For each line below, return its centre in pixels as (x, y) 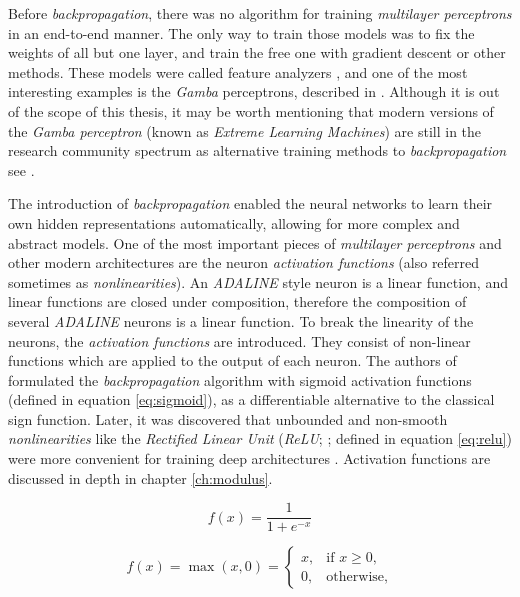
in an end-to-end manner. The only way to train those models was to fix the (241, 32)
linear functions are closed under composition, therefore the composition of (237, 301)
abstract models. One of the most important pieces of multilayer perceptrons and (255, 242)
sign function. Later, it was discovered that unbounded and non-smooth (228, 418)
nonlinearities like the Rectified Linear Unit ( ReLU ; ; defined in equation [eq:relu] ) (260, 438)
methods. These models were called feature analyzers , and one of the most (238, 71)
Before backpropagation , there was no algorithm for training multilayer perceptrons (260, 13)
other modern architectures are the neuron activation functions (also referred (244, 262)
